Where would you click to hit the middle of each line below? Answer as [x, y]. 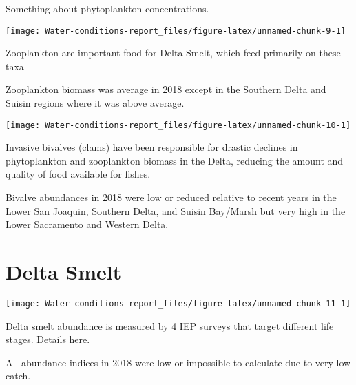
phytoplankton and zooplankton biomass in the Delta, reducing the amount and [175, 160]
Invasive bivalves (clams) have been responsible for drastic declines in [152, 147]
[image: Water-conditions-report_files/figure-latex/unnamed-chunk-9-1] [176, 31]
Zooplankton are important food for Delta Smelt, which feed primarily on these [173, 53]
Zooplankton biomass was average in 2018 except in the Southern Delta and [166, 89]
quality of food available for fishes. [78, 174]
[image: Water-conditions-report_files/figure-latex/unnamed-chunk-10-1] [178, 125]
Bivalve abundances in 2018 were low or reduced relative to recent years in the [171, 197]
